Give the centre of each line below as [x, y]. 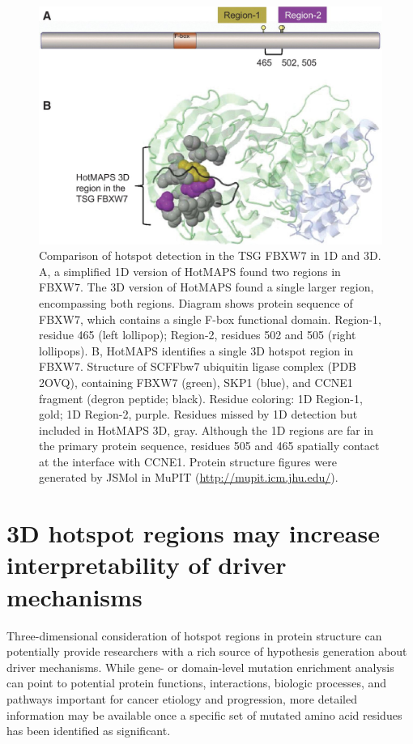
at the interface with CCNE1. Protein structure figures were [188, 461]
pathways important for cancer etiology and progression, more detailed [182, 698]
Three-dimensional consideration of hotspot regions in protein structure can [194, 635]
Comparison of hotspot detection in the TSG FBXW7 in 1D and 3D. [210, 255]
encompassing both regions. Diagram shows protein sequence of [196, 302]
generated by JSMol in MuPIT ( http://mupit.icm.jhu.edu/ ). [189, 477]
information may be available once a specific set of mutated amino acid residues [204, 714]
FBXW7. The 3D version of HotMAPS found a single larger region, [206, 287]
